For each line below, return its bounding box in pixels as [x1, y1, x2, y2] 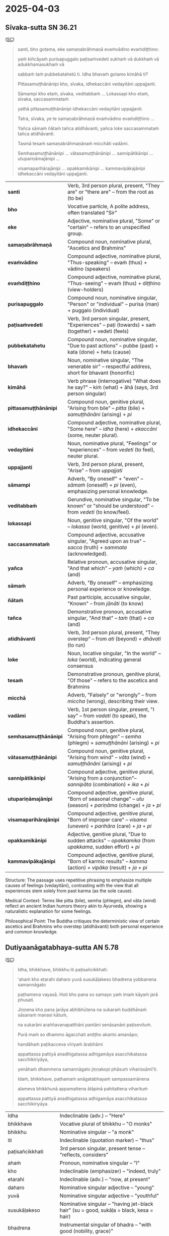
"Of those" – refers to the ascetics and [67, 677, 158, 684]
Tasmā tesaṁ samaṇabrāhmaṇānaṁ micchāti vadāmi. [17, 141, 129, 146]
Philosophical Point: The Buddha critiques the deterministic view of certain [5, 918, 160, 924]
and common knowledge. [5, 929, 58, 934]
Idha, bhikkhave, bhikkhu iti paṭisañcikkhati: [17, 966, 108, 972]
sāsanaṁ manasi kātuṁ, [17, 1012, 68, 1018]
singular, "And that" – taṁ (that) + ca [67, 615, 154, 621]
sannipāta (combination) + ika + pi [67, 781, 149, 788]
